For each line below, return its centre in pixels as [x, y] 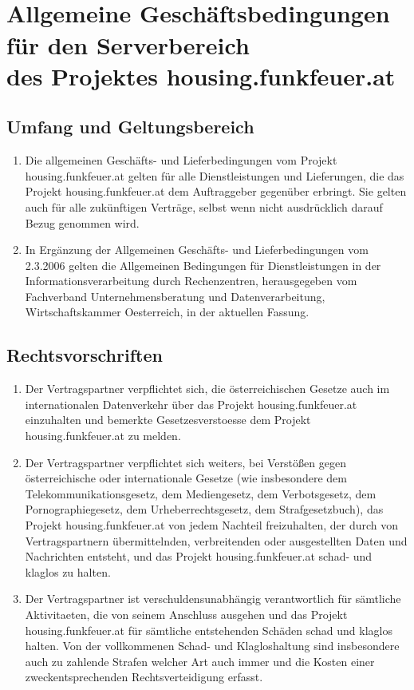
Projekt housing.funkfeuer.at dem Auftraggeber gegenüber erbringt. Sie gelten [216, 191]
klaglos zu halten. [68, 571]
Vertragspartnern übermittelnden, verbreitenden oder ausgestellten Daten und [216, 540]
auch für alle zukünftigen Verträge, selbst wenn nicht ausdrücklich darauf [204, 206]
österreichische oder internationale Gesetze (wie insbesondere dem [186, 478]
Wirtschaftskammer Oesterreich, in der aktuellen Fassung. [167, 312]
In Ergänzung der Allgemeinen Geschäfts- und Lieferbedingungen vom [197, 250]
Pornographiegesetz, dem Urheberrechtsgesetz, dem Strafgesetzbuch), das [204, 509]
